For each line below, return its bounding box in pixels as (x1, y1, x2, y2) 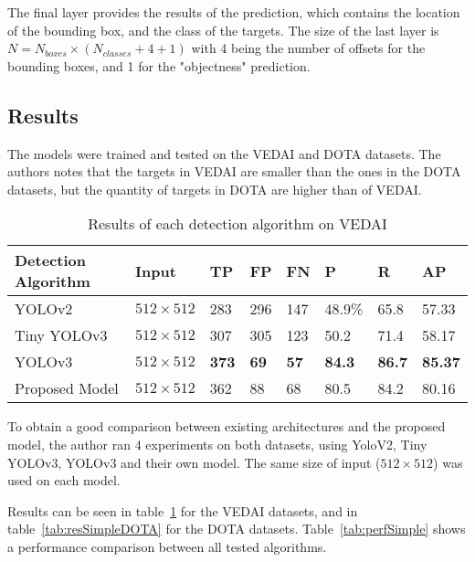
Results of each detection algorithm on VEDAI (88, 213, 387, 235)
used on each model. (7, 471, 121, 490)
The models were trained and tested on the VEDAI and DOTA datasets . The (7, 143, 441, 163)
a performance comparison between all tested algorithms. (7, 536, 327, 556)
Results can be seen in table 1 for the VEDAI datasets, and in (7, 501, 358, 520)
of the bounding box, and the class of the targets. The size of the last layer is (7, 20, 439, 39)
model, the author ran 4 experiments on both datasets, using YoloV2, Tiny (7, 434, 427, 453)
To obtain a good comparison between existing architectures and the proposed (7, 417, 446, 436)
